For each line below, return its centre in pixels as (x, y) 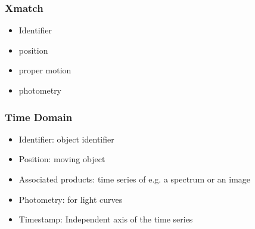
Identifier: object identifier (66, 139)
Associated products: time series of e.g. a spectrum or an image (135, 179)
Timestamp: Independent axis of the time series (106, 219)
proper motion (45, 70)
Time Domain (39, 117)
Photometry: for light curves (71, 199)
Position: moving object (62, 159)
